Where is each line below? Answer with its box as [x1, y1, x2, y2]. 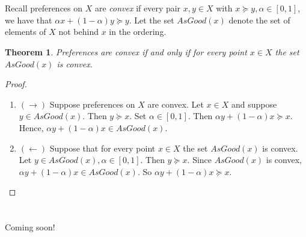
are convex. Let [147, 97, 204, 110]
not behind [58, 25, 99, 38]
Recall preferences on [5, 2, 83, 14]
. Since [187, 153, 212, 166]
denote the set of [228, 13, 290, 26]
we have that [5, 13, 52, 26]
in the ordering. [109, 25, 167, 38]
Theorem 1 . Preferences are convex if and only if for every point [5, 45, 247, 58]
